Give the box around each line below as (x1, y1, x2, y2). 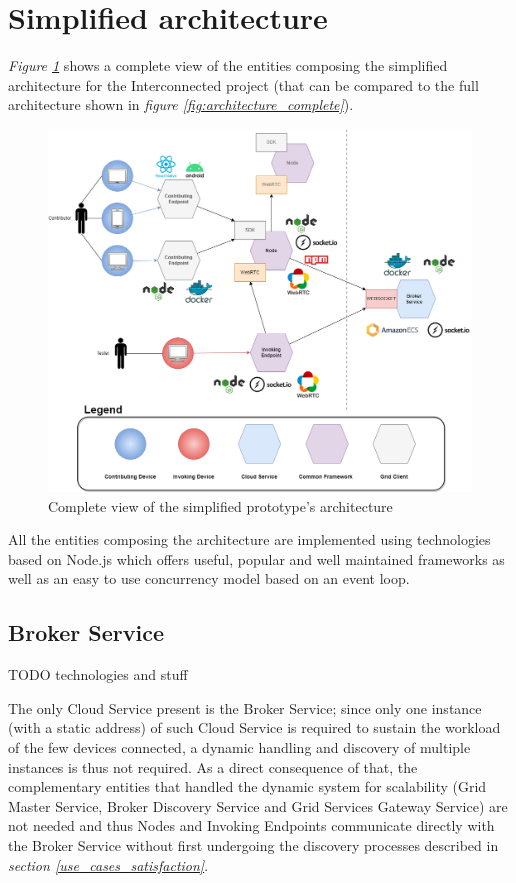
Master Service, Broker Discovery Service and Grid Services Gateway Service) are (8, 795, 508, 816)
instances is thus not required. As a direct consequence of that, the (8, 756, 418, 777)
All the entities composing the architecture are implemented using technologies (8, 529, 491, 550)
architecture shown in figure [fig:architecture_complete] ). (8, 94, 354, 115)
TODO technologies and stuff (8, 664, 188, 685)
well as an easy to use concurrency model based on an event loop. (8, 568, 410, 589)
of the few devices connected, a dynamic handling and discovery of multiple (8, 736, 471, 757)
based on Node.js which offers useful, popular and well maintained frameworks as (8, 548, 505, 569)
